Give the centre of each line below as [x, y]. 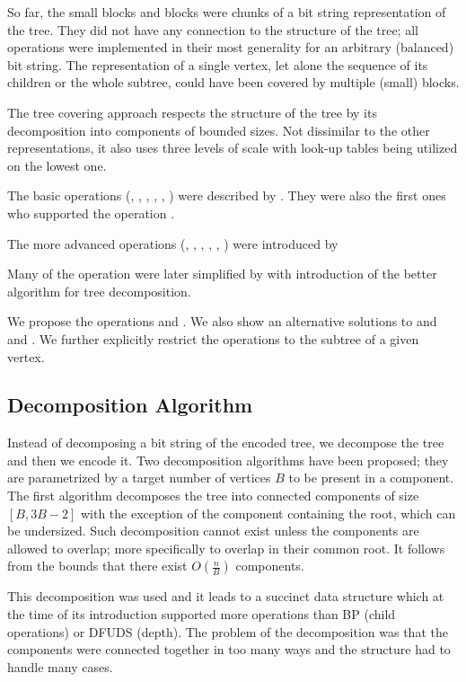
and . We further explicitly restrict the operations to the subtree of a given [213, 338]
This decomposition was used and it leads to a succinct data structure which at [226, 596]
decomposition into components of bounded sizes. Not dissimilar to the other [219, 130]
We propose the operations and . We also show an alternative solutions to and [222, 321]
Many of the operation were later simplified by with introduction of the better [222, 274]
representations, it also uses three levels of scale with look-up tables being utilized [233, 148]
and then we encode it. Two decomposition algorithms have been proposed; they [228, 460]
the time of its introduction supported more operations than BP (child [202, 614]
